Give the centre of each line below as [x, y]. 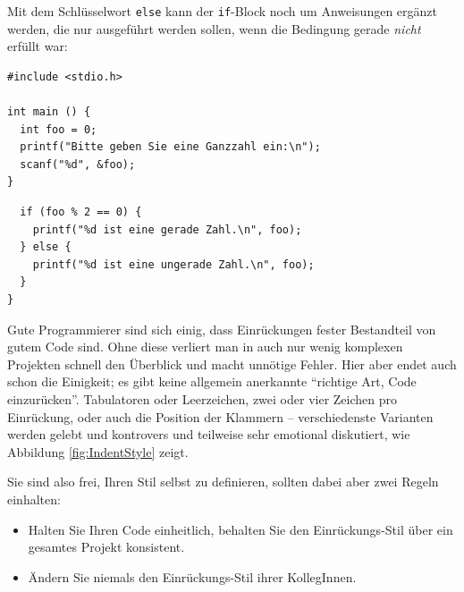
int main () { [49, 112]
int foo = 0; [59, 129]
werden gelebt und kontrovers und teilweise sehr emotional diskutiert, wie [209, 434]
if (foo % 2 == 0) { [81, 212]
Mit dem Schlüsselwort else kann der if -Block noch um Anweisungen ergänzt [222, 11]
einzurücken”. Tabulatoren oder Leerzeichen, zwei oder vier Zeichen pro [202, 398]
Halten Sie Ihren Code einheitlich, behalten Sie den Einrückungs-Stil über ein [240, 529]
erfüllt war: [38, 46]
